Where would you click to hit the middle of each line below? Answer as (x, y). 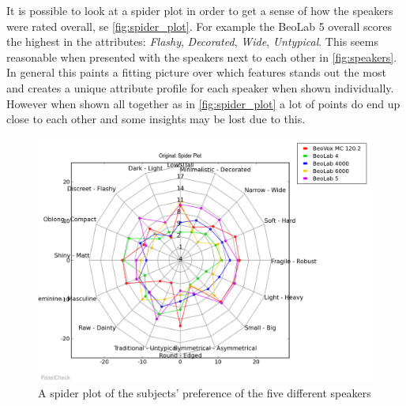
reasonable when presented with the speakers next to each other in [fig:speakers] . (202, 56)
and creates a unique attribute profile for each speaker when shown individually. (200, 87)
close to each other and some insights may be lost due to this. (156, 119)
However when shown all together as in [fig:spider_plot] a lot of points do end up (203, 103)
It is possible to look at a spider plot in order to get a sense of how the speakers (200, 10)
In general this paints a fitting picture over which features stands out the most (196, 72)
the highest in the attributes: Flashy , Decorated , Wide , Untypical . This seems (192, 41)
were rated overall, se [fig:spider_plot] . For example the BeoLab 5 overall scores (199, 26)
